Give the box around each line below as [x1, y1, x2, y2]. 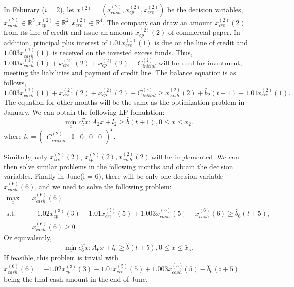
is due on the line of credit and [154, 37, 248, 47]
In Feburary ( [4, 4, 45, 14]
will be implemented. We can [151, 151, 239, 161]
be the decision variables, [167, 4, 243, 14]
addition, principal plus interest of [4, 37, 107, 47]
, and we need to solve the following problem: [35, 181, 172, 191]
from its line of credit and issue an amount [4, 27, 133, 37]
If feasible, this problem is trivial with [4, 253, 119, 263]
